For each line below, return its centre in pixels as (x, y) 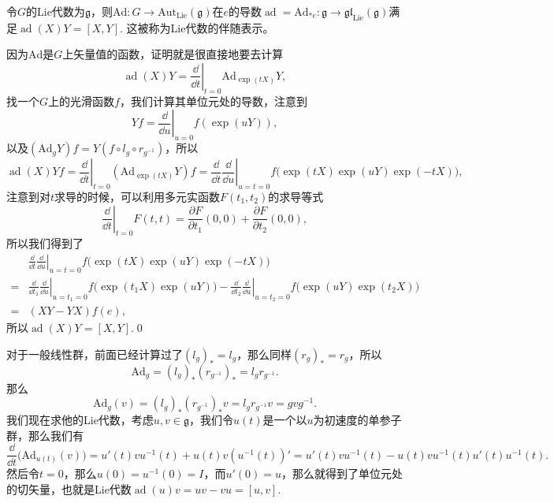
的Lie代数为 (56, 11)
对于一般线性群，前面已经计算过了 (95, 354)
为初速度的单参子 (357, 420)
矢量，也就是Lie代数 (80, 489)
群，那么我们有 (45, 435)
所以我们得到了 (45, 243)
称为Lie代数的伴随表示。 (211, 27)
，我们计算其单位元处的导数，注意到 (213, 101)
